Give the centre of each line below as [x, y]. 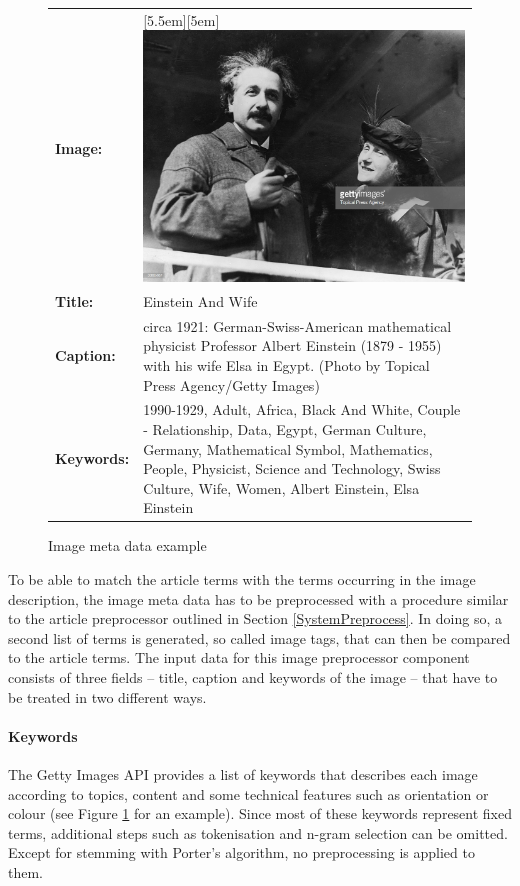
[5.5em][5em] [181, 19]
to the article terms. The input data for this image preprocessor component [239, 657]
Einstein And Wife [200, 300]
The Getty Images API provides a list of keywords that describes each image [243, 774]
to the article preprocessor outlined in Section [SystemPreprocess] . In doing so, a [255, 618]
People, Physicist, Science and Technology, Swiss [292, 468]
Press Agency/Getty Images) [231, 384]
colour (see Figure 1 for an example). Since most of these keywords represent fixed [260, 813]
